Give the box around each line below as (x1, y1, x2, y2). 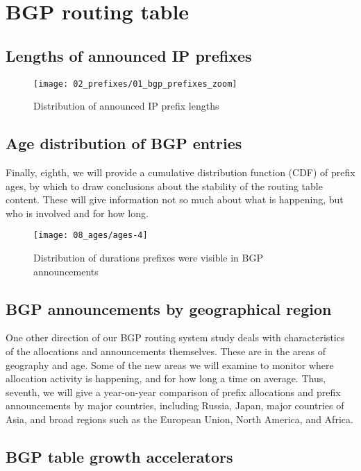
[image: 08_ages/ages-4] (33, 230, 148, 241)
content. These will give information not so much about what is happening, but (6, 192, 344, 207)
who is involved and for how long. (6, 205, 149, 220)
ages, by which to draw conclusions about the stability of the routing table (6, 178, 323, 193)
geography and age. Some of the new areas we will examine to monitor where (6, 357, 334, 372)
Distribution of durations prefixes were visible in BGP (33, 250, 263, 265)
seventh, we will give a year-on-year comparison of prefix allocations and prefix (6, 384, 341, 399)
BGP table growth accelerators (6, 446, 233, 467)
